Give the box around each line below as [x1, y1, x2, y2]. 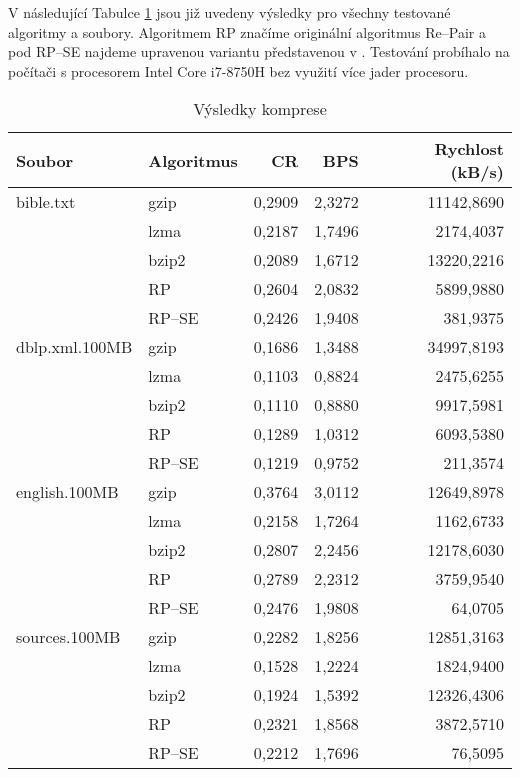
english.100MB [16, 480, 119, 504]
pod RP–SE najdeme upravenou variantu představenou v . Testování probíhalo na [8, 41, 510, 62]
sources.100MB [16, 625, 121, 649]
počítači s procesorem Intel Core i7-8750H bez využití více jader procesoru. [8, 60, 469, 81]
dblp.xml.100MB [16, 335, 133, 359]
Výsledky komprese [193, 97, 327, 121]
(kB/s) [450, 160, 504, 184]
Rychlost [434, 137, 504, 161]
